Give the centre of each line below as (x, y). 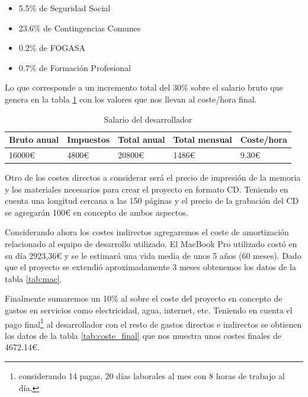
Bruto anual (34, 140)
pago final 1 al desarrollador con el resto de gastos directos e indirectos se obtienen (153, 323)
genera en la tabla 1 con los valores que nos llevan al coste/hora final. (131, 99)
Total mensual (203, 140)
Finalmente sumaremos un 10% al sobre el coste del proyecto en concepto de (144, 298)
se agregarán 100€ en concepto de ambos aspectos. (97, 212)
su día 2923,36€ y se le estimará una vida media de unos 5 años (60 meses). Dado (153, 255)
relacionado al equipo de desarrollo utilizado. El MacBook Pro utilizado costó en (151, 244)
